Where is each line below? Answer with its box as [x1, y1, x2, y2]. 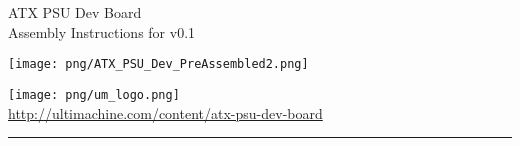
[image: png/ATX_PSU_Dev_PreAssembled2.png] [8, 57, 309, 72]
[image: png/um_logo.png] [8, 87, 180, 102]
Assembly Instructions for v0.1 [8, 21, 196, 42]
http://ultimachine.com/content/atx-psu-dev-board [8, 102, 323, 123]
